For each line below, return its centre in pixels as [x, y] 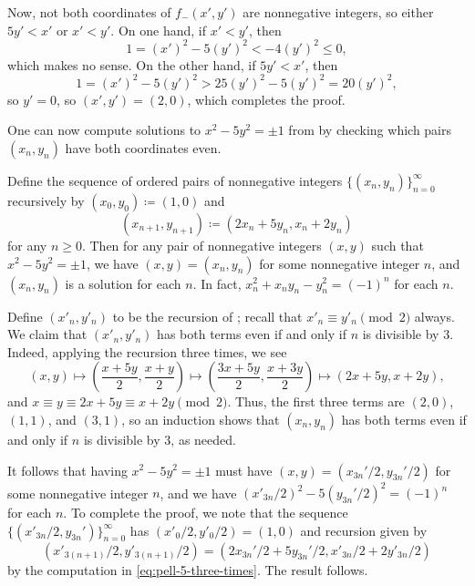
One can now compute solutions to [104, 130]
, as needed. [203, 439]
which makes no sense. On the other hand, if [132, 64]
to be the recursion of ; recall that [207, 316]
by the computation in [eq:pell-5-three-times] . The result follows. [188, 569]
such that [398, 245]
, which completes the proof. [266, 99]
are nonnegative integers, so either [338, 12]
